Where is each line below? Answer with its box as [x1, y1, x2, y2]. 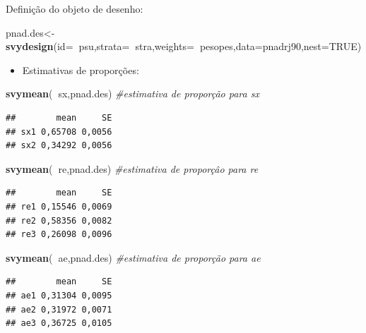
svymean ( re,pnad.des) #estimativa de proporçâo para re [6, 161, 259, 176]
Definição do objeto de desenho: [6, 1, 143, 16]
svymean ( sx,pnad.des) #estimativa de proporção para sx [6, 86, 259, 101]
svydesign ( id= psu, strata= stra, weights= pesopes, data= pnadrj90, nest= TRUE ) [6, 39, 362, 54]
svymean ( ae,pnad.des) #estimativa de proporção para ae [6, 250, 261, 265]
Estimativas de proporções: [22, 62, 139, 77]
